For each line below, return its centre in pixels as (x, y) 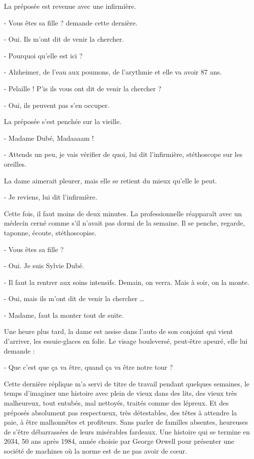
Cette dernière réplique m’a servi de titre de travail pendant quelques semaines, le (127, 383)
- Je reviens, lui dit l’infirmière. (51, 197)
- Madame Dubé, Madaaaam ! (49, 138)
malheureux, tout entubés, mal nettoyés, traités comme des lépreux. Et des (116, 403)
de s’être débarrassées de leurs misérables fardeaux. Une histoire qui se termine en (127, 431)
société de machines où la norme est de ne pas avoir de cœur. (96, 451)
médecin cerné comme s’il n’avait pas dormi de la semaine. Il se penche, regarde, (125, 223)
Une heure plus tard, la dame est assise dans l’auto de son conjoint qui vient (119, 331)
